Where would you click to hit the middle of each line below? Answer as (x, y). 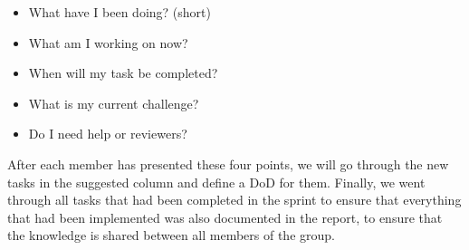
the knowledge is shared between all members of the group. (171, 235)
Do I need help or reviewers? (108, 134)
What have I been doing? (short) (120, 12)
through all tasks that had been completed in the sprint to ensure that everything (234, 200)
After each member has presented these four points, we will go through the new (228, 163)
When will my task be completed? (123, 73)
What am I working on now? (108, 42)
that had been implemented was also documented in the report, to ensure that (225, 217)
